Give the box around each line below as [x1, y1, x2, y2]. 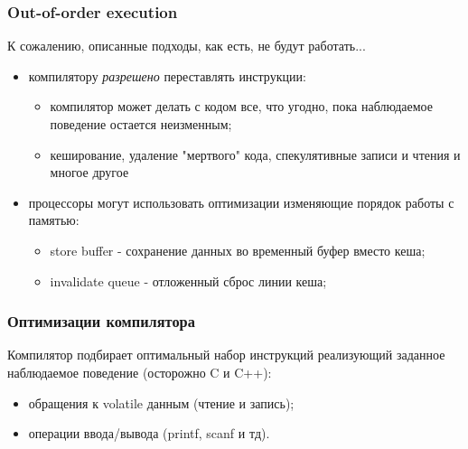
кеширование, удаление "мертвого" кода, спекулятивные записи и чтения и [50, 145, 461, 164]
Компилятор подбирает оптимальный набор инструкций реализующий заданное [7, 345, 445, 364]
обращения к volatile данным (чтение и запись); [28, 393, 295, 412]
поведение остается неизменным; [50, 115, 232, 133]
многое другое [50, 163, 129, 182]
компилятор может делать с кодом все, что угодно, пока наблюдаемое [50, 97, 434, 116]
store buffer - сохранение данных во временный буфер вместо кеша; [50, 240, 426, 259]
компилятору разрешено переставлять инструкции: [28, 66, 306, 85]
